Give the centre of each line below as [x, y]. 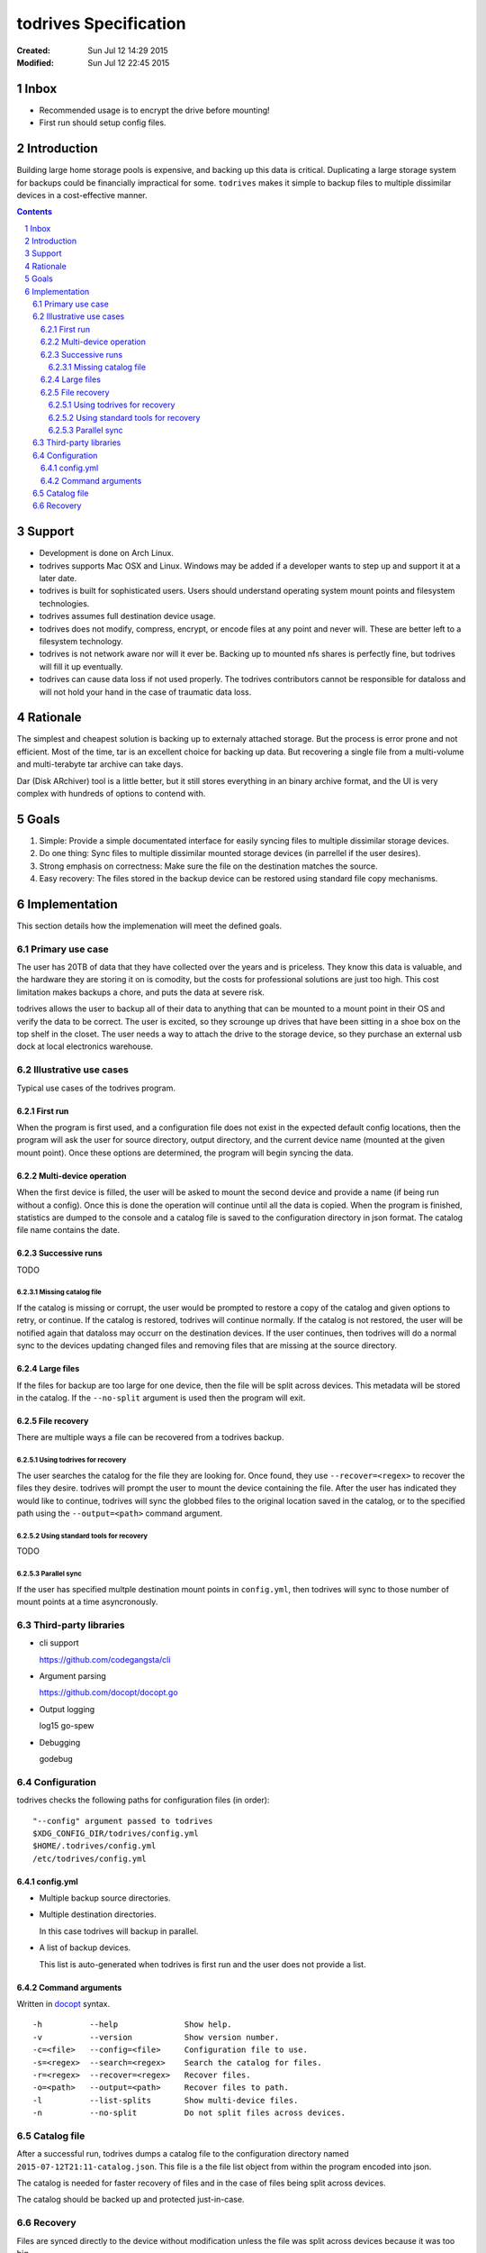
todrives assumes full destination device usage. [127, 616]
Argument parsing [73, 1676]
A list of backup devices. [85, 1947]
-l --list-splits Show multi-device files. [166, 2100]
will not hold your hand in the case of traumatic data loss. [145, 692]
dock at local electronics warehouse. [85, 1046]
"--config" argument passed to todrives [123, 1821]
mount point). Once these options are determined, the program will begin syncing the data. [185, 1153]
